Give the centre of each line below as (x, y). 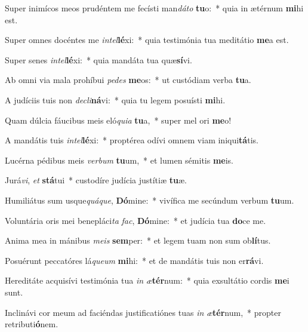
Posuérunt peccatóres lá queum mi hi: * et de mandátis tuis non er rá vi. (134, 260)
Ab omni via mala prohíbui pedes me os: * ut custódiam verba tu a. (128, 80)
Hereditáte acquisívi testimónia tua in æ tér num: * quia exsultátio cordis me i (147, 280)
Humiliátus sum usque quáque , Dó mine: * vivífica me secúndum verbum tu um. (150, 200)
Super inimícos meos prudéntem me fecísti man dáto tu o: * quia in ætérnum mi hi (154, 8)
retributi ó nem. (32, 324)
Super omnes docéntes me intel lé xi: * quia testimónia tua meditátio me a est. (147, 40)
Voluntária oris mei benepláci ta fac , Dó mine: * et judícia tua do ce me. (135, 220)
